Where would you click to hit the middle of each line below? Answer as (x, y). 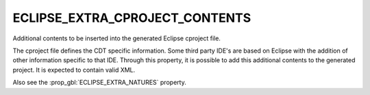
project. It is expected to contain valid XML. (74, 70)
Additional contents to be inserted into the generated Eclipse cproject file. (116, 38)
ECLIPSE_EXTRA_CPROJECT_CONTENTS (132, 18)
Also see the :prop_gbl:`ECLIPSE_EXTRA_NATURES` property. (99, 83)
